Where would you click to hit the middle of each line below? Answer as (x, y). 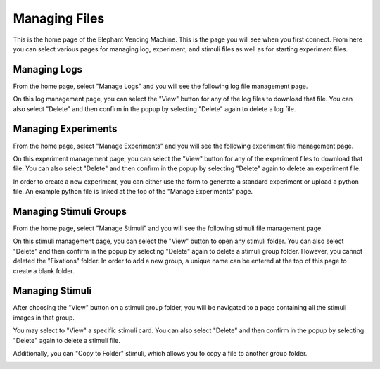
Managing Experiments (65, 129)
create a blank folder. (44, 270)
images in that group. (44, 318)
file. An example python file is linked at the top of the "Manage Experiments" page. (133, 192)
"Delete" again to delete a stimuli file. (67, 340)
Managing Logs (48, 69)
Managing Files (59, 18)
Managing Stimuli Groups (70, 211)
